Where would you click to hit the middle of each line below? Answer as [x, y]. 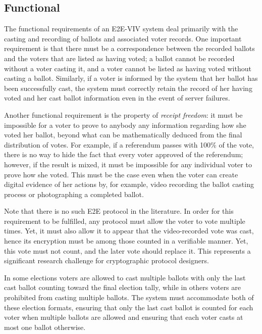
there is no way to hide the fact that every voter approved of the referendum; [124, 154]
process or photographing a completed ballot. [74, 194]
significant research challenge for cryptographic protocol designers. [107, 260]
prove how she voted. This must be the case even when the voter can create [121, 174]
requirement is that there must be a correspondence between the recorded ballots [129, 48]
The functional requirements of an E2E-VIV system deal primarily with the [121, 29]
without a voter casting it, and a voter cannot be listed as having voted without [128, 68]
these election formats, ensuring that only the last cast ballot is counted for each [129, 307]
